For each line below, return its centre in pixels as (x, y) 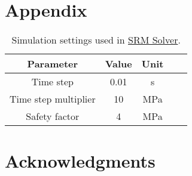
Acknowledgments (80, 161)
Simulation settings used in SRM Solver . (96, 40)
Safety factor (53, 116)
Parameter (53, 64)
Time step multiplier (53, 99)
